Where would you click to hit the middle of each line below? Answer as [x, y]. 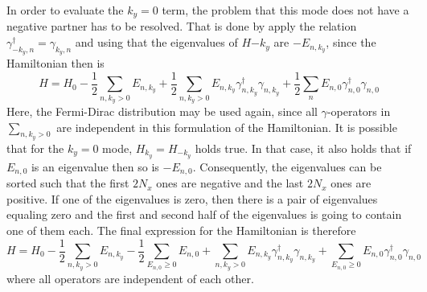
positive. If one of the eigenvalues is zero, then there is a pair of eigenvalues [192, 198]
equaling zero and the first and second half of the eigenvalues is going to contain [204, 214]
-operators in [359, 111]
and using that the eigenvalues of [156, 42]
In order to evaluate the [65, 10]
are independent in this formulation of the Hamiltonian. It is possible [227, 127]
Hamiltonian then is [55, 63]
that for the [35, 148]
